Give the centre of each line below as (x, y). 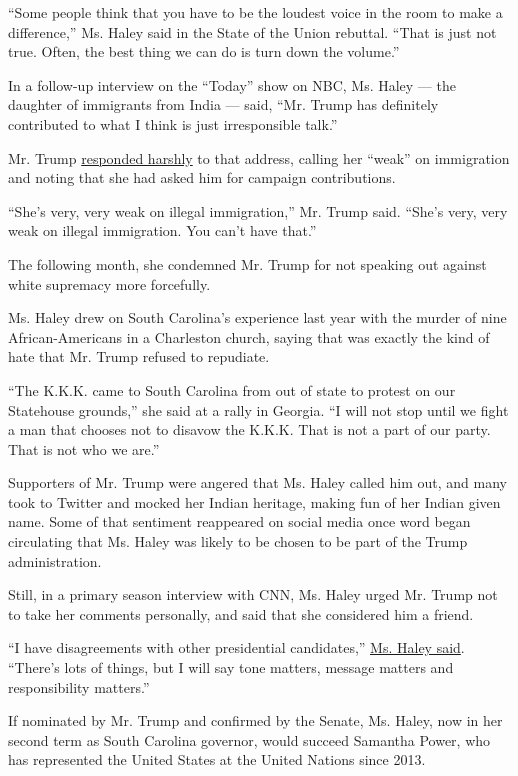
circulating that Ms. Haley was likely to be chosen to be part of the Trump (238, 541)
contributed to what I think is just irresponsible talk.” (173, 123)
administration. (55, 560)
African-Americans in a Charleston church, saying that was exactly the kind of (249, 336)
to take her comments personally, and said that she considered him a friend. (241, 613)
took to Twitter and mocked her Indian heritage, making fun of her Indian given (254, 501)
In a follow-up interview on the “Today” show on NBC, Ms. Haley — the (232, 84)
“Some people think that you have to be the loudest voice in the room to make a (255, 12)
